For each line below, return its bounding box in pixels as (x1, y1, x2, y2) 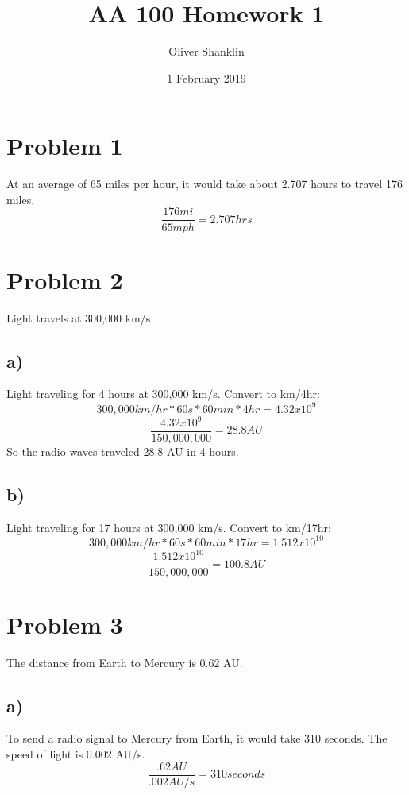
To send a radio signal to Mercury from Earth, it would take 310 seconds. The (6, 730, 388, 747)
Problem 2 (6, 263, 123, 295)
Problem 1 (6, 129, 123, 162)
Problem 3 (6, 608, 123, 640)
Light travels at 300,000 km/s (6, 309, 151, 326)
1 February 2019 (167, 69, 246, 86)
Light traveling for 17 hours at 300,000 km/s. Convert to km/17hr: (6, 519, 331, 535)
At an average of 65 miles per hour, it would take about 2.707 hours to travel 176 (6, 176, 403, 192)
